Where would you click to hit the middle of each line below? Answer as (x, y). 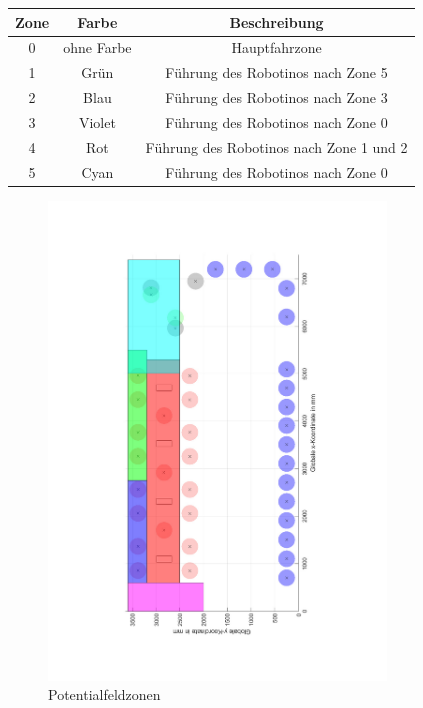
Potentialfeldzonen (104, 694)
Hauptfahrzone (276, 47)
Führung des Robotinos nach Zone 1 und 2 (276, 146)
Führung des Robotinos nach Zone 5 (276, 72)
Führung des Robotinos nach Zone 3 (276, 97)
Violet (97, 121)
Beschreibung (276, 21)
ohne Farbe (97, 47)
